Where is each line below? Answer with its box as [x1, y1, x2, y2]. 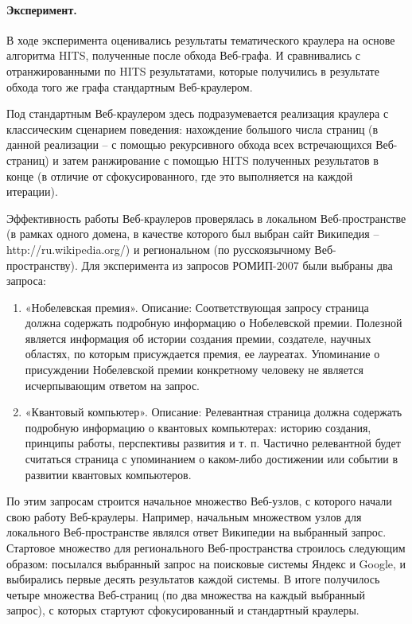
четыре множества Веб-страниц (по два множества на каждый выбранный [6, 586, 366, 603]
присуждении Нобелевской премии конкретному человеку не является [25, 361, 363, 378]
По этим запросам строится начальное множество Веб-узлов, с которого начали [6, 493, 392, 509]
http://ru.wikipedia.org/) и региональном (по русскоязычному [6, 240, 311, 257]
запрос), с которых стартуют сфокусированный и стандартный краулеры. [6, 602, 360, 618]
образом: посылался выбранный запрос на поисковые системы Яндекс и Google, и [6, 555, 406, 571]
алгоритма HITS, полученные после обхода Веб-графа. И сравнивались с [6, 47, 360, 64]
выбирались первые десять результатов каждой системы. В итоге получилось [6, 571, 380, 587]
